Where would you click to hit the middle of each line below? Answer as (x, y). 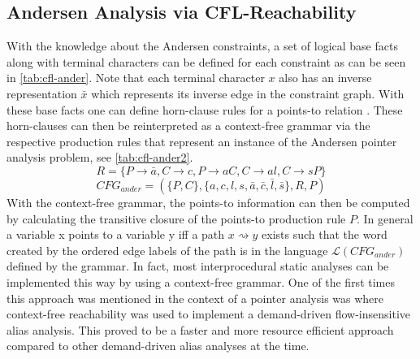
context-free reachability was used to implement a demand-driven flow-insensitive (208, 314)
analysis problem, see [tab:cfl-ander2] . (100, 157)
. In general (385, 218)
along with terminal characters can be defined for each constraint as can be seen (206, 61)
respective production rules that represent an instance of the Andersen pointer (202, 141)
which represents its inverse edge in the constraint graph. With (248, 93)
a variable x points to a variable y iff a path (116, 234)
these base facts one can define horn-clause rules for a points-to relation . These (205, 109)
